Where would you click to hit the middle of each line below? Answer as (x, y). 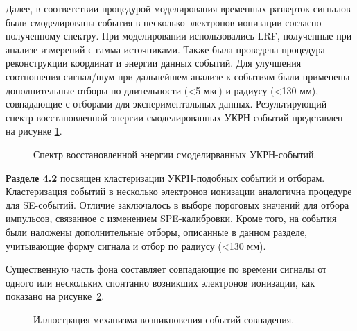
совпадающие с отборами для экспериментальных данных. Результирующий (166, 104)
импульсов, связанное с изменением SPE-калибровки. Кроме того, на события (171, 218)
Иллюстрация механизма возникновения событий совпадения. (164, 319)
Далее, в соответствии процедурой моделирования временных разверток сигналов (178, 8)
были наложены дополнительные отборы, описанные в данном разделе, (156, 231)
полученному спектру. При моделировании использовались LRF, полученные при (179, 36)
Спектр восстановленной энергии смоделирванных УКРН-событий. (175, 154)
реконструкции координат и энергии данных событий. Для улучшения (154, 63)
